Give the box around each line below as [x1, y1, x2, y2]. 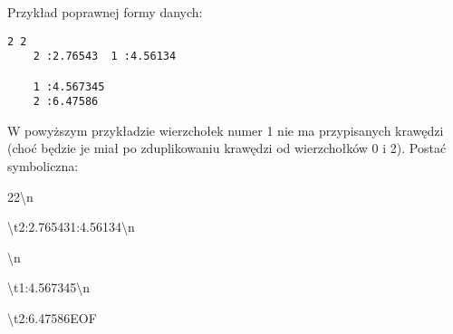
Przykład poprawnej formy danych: [7, 3, 203, 21]
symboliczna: [7, 157, 79, 176]
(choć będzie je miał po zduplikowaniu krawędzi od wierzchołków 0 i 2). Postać [7, 138, 447, 157]
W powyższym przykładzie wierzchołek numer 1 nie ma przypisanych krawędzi [7, 120, 444, 139]
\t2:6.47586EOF [7, 309, 97, 328]
